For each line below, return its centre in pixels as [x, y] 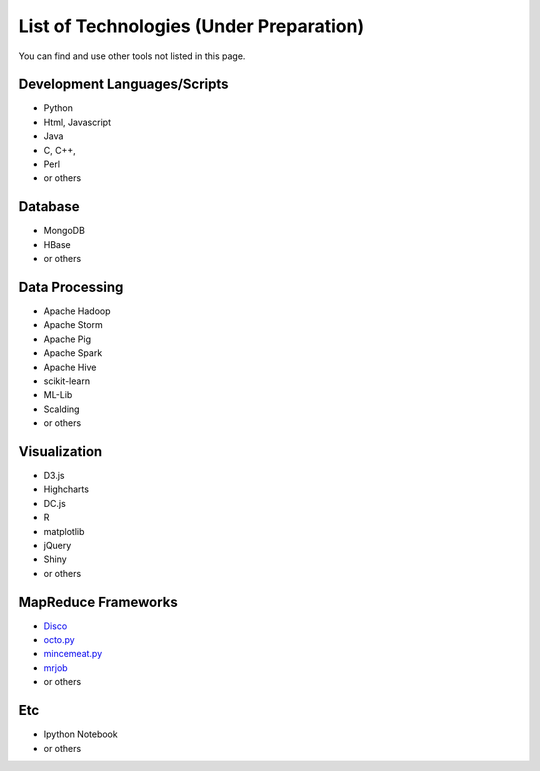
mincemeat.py [73, 654]
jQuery [57, 545]
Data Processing [71, 286]
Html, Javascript [77, 122]
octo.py [59, 640]
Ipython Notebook [81, 734]
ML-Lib [58, 395]
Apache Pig [67, 339]
